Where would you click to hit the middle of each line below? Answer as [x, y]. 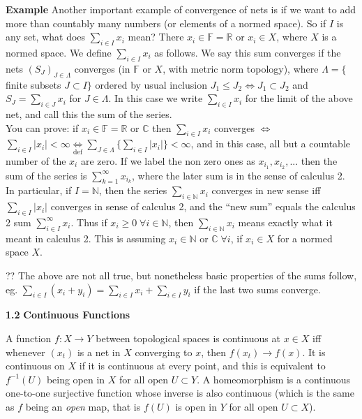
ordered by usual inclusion [151, 84]
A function [29, 338]
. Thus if [89, 222]
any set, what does [46, 37]
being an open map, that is [83, 406]
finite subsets [33, 84]
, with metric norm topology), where [241, 68]
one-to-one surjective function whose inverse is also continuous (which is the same [180, 393]
